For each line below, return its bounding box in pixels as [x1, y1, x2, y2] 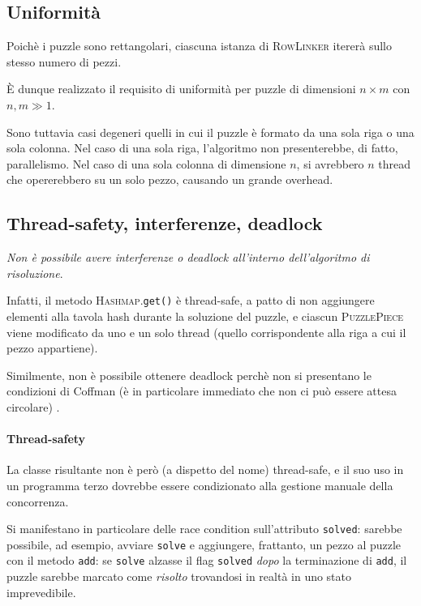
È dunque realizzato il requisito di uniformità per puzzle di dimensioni [6, 80, 356, 97]
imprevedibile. [6, 583, 76, 600]
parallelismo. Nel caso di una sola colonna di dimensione [6, 155, 286, 172]
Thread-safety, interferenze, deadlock [6, 211, 323, 236]
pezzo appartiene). [6, 339, 98, 356]
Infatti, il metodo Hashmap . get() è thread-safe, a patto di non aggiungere [6, 292, 375, 309]
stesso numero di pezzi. [6, 53, 122, 70]
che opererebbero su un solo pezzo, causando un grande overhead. [6, 171, 333, 188]
